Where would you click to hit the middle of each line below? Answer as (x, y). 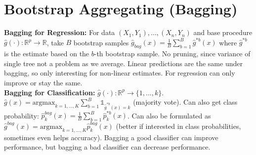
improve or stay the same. (43, 83)
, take (55, 42)
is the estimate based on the (47, 54)
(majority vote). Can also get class (185, 102)
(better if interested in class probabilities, (178, 126)
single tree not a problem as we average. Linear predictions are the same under (123, 63)
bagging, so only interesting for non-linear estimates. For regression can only (120, 73)
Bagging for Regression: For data (60, 32)
